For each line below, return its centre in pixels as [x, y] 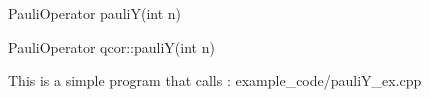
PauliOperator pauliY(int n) [94, 13]
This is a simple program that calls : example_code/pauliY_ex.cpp [215, 80]
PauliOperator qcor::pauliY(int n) [111, 46]
